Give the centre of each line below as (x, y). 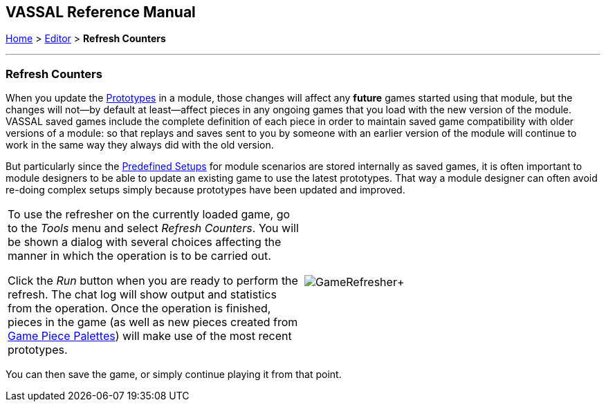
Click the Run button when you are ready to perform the (153, 281)
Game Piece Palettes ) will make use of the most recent (150, 336)
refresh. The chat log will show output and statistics (142, 295)
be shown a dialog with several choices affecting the (145, 242)
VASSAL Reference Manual (101, 12)
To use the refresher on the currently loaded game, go (149, 215)
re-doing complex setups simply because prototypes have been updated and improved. (205, 190)
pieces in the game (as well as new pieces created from (153, 322)
